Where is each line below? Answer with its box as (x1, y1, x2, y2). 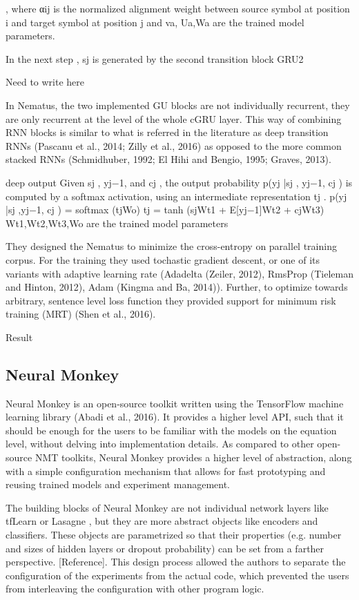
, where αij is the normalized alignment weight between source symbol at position (6, 1, 350, 15)
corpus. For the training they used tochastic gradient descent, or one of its (6, 252, 320, 267)
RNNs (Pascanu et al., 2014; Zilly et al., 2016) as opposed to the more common (6, 138, 342, 153)
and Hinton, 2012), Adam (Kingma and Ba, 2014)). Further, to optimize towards (6, 280, 348, 294)
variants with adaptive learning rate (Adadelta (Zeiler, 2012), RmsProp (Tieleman (6, 266, 353, 280)
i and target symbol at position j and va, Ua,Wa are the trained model (6, 14, 304, 29)
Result (6, 329, 33, 344)
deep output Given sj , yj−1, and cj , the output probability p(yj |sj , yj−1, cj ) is (6, 175, 353, 189)
